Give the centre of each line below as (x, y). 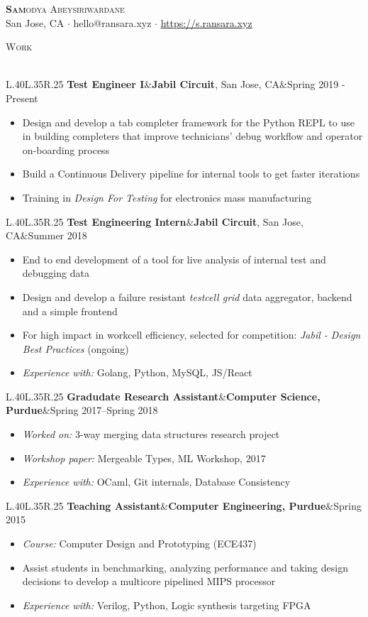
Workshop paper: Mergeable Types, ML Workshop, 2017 (144, 458)
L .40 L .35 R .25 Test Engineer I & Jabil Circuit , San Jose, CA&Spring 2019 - (175, 84)
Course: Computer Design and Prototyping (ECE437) (139, 544)
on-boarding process (66, 149)
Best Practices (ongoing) (76, 348)
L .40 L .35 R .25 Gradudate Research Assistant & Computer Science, (163, 396)
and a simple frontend (70, 311)
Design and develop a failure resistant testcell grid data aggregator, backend (187, 296)
